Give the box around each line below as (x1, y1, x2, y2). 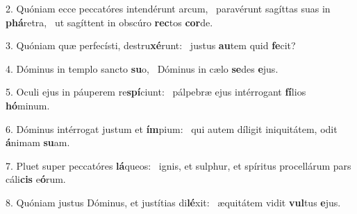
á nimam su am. (6, 135, 70, 150)
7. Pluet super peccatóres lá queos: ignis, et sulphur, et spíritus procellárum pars (6, 158, 351, 172)
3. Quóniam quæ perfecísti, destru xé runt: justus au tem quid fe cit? (6, 38, 296, 53)
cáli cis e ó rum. (6, 172, 66, 186)
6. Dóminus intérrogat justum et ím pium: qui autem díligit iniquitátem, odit (6, 121, 338, 136)
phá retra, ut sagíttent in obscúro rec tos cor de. (6, 15, 213, 29)
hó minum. (6, 98, 50, 112)
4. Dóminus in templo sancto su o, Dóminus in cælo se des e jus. (6, 61, 279, 75)
